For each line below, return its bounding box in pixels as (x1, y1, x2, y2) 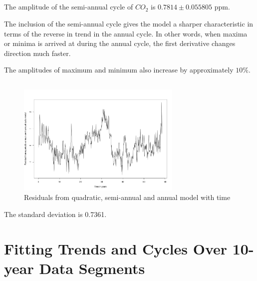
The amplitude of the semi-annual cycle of (4, 1, 133, 12)
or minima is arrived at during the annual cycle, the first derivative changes (4, 38, 236, 48)
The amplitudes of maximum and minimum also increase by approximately (4, 64, 234, 75)
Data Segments (39, 257, 145, 278)
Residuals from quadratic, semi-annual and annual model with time (24, 192, 231, 202)
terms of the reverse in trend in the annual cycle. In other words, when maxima (4, 28, 248, 38)
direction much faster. (4, 47, 71, 58)
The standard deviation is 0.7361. (4, 208, 107, 219)
